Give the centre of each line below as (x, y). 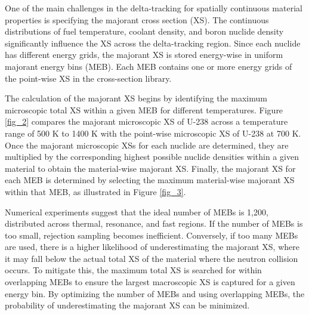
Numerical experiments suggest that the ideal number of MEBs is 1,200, (137, 211)
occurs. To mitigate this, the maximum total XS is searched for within (133, 270)
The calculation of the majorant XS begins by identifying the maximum (136, 98)
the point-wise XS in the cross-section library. (88, 78)
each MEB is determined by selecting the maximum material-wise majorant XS (150, 180)
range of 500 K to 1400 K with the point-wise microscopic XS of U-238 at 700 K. (153, 133)
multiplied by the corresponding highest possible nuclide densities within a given (152, 157)
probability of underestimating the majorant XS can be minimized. (127, 305)
